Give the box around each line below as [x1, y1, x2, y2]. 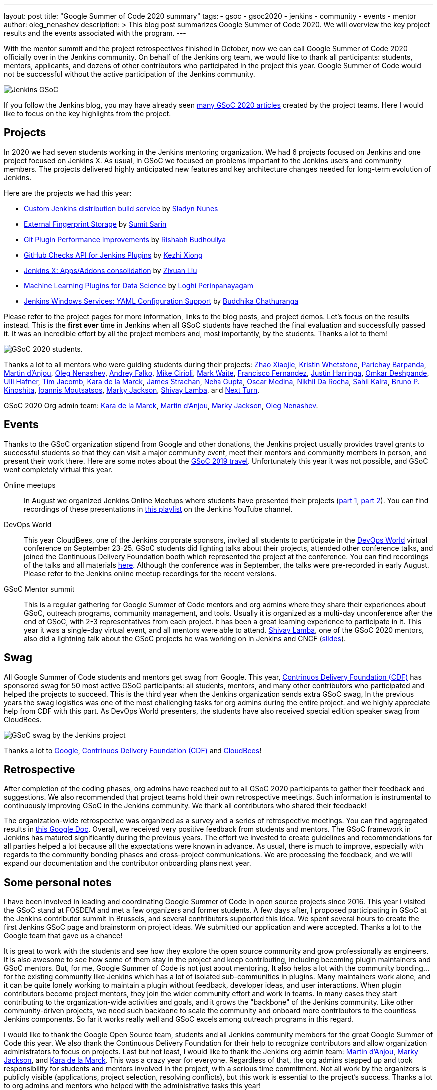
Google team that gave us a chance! [4, 931, 123, 940]
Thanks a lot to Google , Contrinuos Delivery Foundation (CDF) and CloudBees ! [4, 746, 262, 755]
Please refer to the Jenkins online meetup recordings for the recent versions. [24, 569, 277, 578]
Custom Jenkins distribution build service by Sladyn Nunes [24, 204, 218, 213]
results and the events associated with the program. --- [4, 29, 186, 37]
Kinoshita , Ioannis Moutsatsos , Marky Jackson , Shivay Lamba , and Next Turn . [4, 385, 260, 394]
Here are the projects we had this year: [4, 188, 132, 197]
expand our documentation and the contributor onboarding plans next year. [4, 859, 251, 868]
